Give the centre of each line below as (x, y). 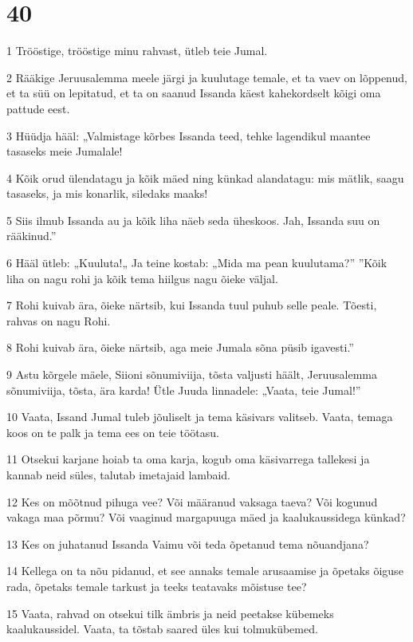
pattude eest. (38, 108)
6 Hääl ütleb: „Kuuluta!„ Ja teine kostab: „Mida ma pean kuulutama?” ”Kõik (197, 263)
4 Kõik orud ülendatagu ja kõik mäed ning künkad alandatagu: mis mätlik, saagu (205, 177)
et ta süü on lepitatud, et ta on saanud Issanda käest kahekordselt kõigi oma (194, 93)
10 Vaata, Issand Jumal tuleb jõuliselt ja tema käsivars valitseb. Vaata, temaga (200, 417)
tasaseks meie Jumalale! (65, 151)
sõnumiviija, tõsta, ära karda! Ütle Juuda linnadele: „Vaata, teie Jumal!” (184, 390)
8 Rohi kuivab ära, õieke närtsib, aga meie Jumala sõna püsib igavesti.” (180, 347)
